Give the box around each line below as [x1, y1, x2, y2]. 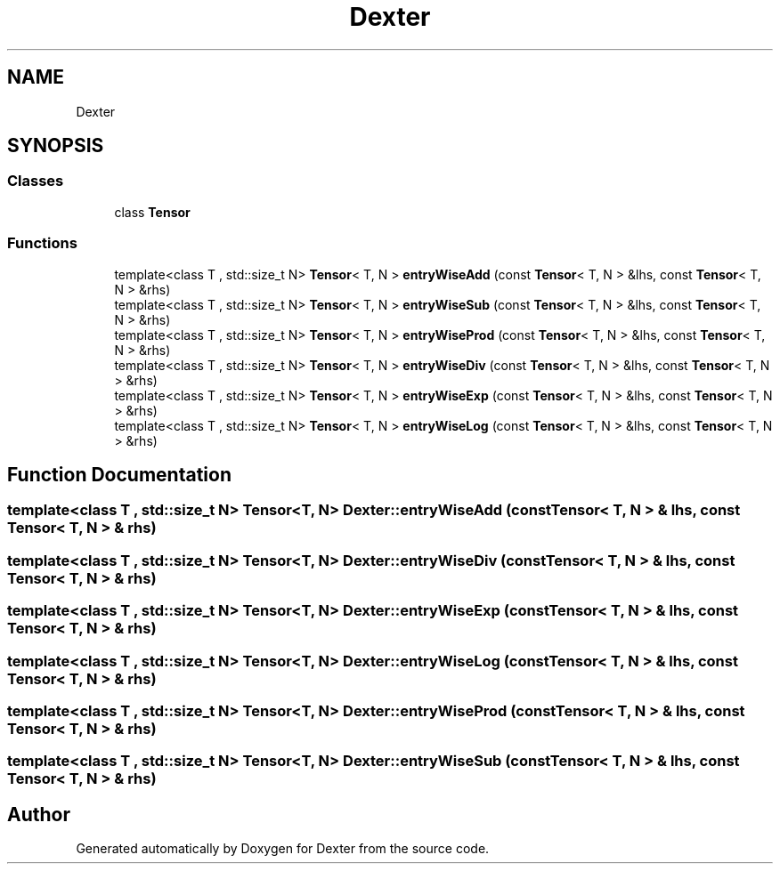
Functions [7, 234, 77, 253]
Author [7, 802, 70, 826]
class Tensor [114, 204, 191, 220]
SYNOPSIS [7, 134, 104, 157]
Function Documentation [7, 463, 232, 486]
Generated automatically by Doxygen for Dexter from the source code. [76, 841, 490, 857]
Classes [7, 172, 64, 190]
